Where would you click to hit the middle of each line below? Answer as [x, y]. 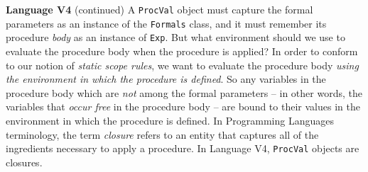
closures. [24, 162]
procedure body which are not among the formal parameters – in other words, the [184, 92]
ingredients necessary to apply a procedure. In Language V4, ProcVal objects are [183, 148]
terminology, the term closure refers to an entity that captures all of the [162, 134]
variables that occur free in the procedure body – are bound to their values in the [183, 107]
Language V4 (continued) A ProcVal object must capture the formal [159, 9]
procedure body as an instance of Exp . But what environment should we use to [175, 37]
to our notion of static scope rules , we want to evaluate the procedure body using [182, 65]
